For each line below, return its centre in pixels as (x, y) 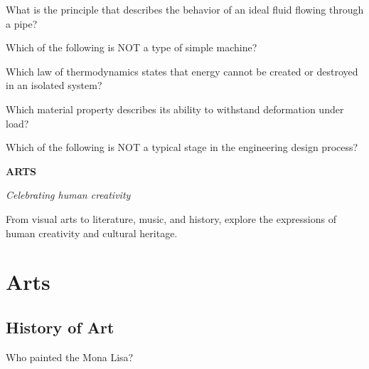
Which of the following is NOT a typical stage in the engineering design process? (182, 147)
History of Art (60, 327)
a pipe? (22, 23)
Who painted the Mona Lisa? (70, 357)
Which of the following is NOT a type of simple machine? (132, 47)
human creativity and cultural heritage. (92, 233)
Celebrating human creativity (68, 195)
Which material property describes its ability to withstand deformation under (175, 109)
